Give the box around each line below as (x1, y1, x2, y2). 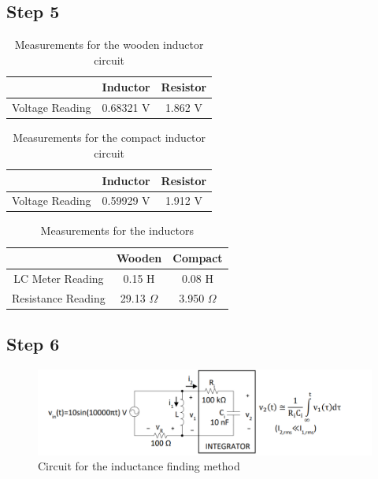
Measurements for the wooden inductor (14, 36, 204, 53)
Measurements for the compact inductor (13, 129, 206, 146)
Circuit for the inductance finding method (38, 458, 240, 474)
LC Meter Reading (13, 269, 104, 286)
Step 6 (6, 332, 60, 356)
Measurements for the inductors (40, 222, 194, 239)
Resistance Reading (12, 289, 106, 306)
